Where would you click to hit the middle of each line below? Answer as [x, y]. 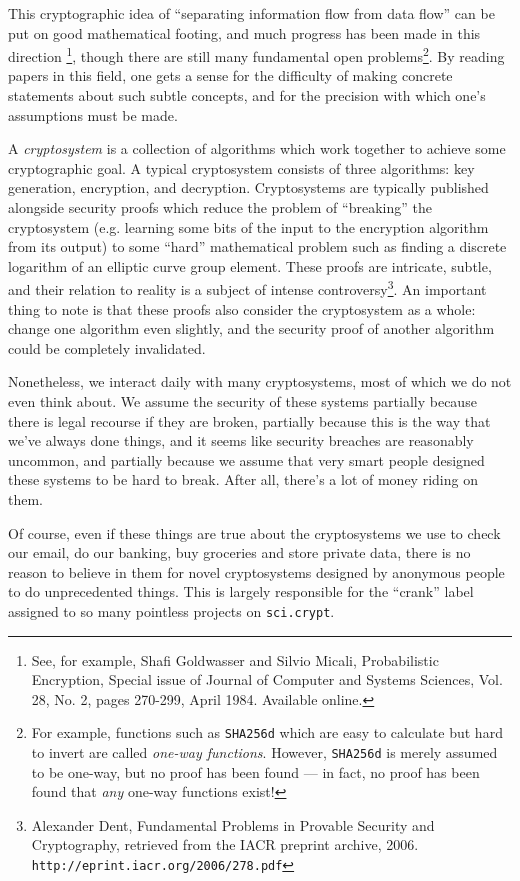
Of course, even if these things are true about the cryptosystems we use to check [254, 532]
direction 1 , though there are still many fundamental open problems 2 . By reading [256, 54]
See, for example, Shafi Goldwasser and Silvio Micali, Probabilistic [235, 659]
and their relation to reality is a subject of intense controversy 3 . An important [247, 288]
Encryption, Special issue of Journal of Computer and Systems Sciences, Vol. [267, 679]
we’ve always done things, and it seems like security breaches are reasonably [241, 440]
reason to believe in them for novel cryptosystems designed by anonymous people [256, 571]
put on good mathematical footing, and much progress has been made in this [244, 32]
